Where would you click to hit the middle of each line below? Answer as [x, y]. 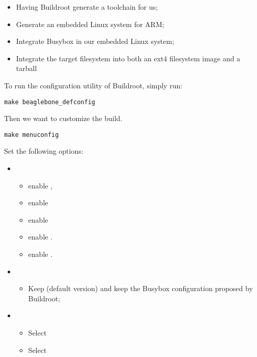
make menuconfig [32, 135]
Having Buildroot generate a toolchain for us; [87, 7]
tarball [26, 68]
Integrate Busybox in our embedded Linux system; [95, 41]
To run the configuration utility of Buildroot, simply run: [93, 85]
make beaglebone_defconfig [50, 102]
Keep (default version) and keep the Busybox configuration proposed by [140, 288]
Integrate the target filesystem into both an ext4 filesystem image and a [128, 58]
